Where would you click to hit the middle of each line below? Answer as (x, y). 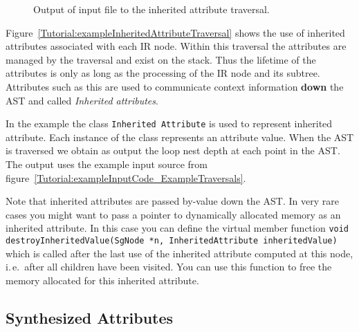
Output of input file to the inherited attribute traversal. (151, 9)
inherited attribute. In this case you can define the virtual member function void (177, 228)
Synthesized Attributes (90, 317)
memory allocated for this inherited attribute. (102, 280)
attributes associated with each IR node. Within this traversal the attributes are (176, 46)
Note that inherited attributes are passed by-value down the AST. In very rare (172, 201)
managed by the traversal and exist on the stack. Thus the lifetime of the (161, 59)
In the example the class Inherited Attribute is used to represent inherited (169, 123)
